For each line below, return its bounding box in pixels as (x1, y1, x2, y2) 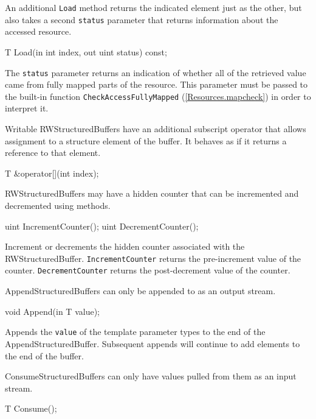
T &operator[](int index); (5, 166, 99, 179)
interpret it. (5, 102, 49, 114)
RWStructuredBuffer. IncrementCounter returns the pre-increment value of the (5, 252, 301, 264)
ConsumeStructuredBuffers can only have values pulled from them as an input (5, 370, 297, 382)
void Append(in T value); (5, 305, 100, 317)
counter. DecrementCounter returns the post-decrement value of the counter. (5, 264, 290, 276)
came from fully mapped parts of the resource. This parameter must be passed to (5, 78, 308, 91)
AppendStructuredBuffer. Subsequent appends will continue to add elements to (5, 337, 300, 350)
